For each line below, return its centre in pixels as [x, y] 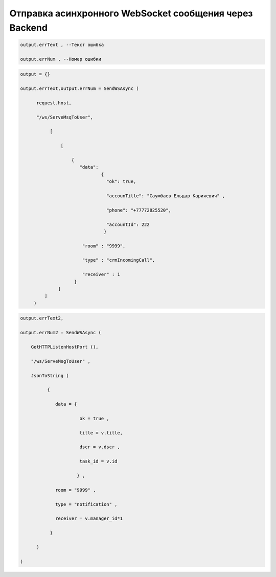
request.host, [54, 103]
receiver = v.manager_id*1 [89, 518]
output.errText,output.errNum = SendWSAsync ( [79, 89]
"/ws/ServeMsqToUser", [65, 117]
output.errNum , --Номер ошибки [61, 59]
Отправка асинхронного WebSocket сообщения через [131, 13]
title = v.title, [101, 433]
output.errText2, [42, 318]
